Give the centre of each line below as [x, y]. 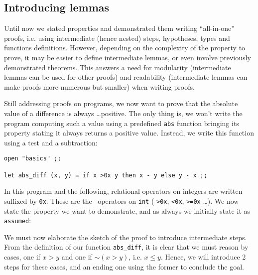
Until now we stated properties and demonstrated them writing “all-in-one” [119, 28]
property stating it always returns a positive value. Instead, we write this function [129, 133]
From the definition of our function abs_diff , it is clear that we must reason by [126, 247]
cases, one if [22, 257]
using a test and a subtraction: [51, 142]
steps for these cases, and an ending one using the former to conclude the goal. [124, 266]
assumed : [18, 220]
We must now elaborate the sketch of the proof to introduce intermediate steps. [126, 237]
